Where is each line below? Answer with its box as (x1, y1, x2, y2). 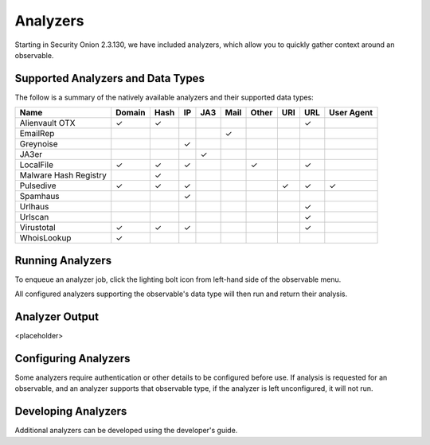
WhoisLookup (19, 232, 72, 244)
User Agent (329, 107, 373, 119)
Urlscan (19, 212, 49, 223)
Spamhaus (19, 191, 60, 202)
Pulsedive (19, 180, 57, 191)
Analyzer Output (14, 310, 100, 323)
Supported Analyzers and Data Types (14, 72, 205, 85)
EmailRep (19, 128, 55, 139)
